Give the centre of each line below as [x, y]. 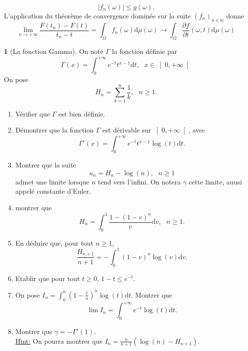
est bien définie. [82, 113]
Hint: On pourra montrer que [59, 341]
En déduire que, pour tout [54, 242]
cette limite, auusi [215, 181]
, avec [197, 130]
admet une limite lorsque [52, 181]
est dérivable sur [127, 130]
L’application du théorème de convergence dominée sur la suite [98, 16]
